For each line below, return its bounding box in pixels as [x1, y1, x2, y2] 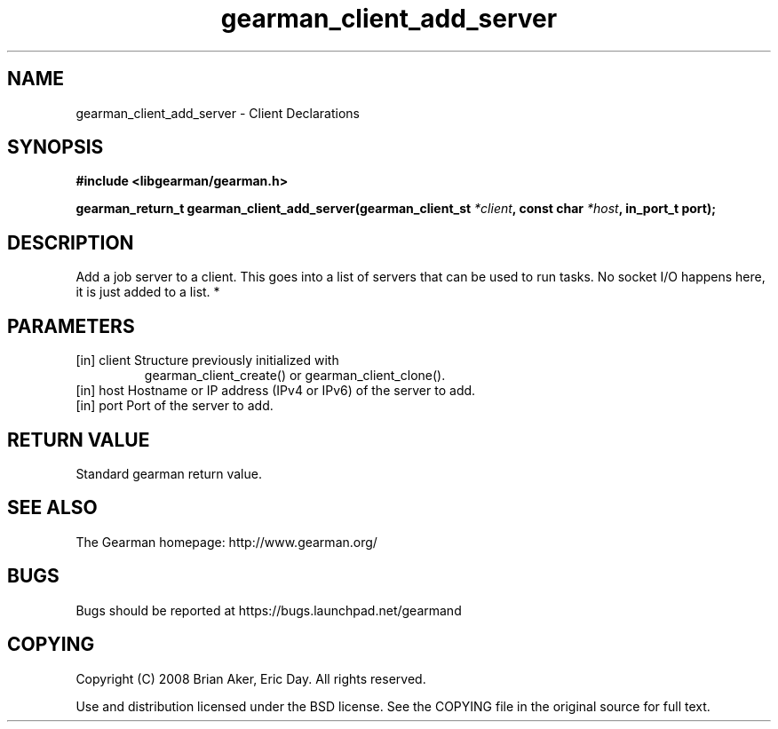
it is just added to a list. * [75, 284, 220, 300]
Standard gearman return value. [75, 465, 262, 481]
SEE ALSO [7, 496, 98, 519]
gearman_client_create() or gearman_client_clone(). [144, 368, 446, 384]
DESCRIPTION [7, 231, 134, 254]
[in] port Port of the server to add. [75, 398, 274, 414]
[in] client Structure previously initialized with [75, 353, 339, 368]
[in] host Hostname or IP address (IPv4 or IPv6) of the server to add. [75, 383, 476, 399]
